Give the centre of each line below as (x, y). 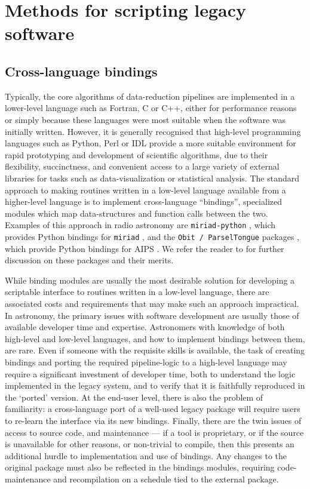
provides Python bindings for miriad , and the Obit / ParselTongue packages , (152, 236)
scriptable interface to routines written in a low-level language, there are (137, 292)
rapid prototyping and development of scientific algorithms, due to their (136, 154)
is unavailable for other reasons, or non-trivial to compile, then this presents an (150, 444)
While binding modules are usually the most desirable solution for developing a (150, 280)
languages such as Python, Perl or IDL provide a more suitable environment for (151, 143)
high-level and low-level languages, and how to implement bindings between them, (155, 338)
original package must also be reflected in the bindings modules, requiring (140, 467)
